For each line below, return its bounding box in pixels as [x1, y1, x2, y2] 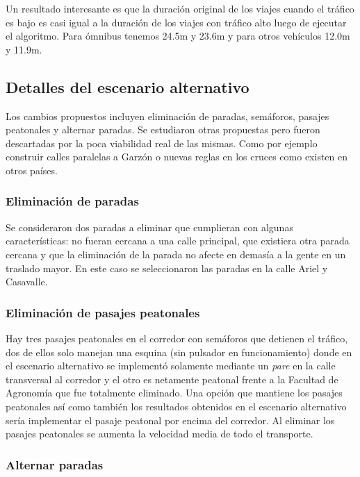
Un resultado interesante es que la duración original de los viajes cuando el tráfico [6, 1, 354, 15]
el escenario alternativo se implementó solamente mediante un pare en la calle [6, 358, 336, 373]
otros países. [6, 162, 58, 177]
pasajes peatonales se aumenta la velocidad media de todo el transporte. [6, 426, 313, 441]
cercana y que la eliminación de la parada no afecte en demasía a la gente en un [6, 246, 346, 261]
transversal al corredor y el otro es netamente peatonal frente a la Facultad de [6, 371, 338, 386]
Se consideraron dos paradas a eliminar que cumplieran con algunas [6, 219, 293, 234]
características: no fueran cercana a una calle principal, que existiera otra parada [6, 233, 350, 248]
